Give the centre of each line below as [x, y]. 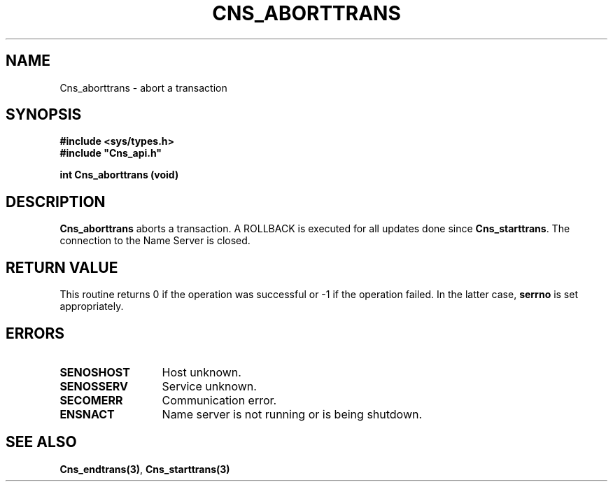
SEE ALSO [41, 442]
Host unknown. [202, 372]
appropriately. [92, 306]
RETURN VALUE [62, 267]
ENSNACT [87, 414]
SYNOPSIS [44, 115]
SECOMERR [91, 400]
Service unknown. [209, 386]
